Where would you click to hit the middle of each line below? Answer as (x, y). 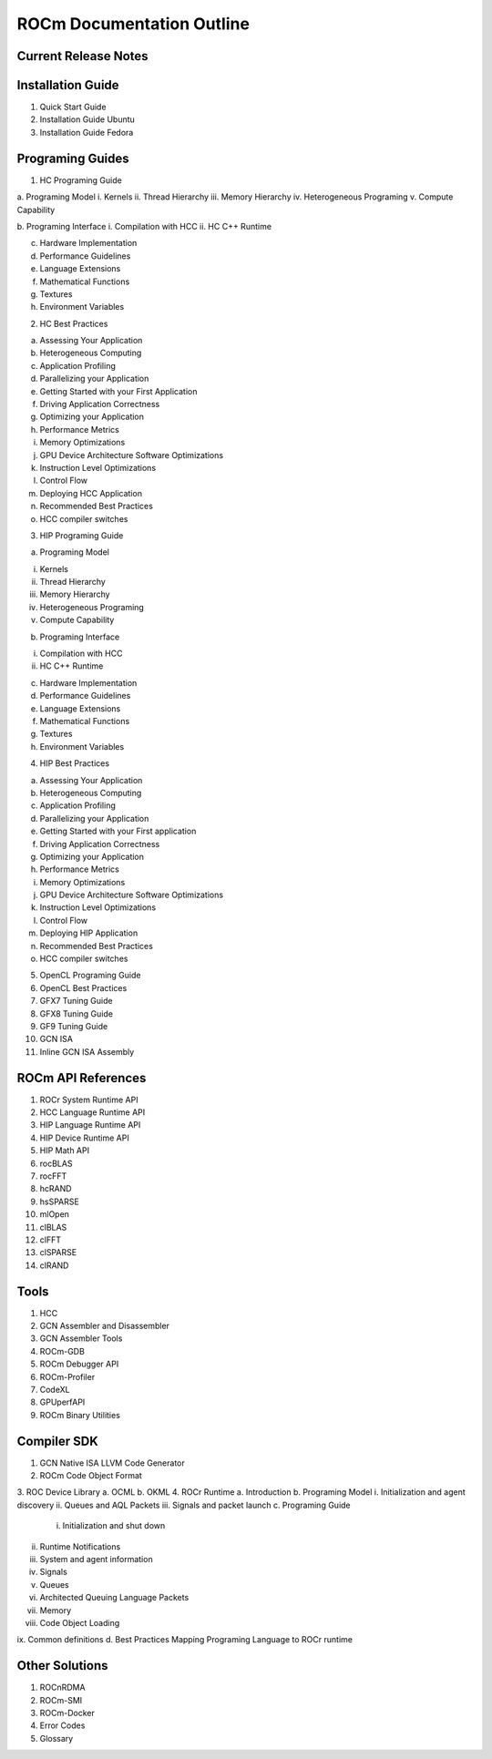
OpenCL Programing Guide (90, 976)
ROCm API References (82, 1078)
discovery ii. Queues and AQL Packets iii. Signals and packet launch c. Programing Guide (184, 1505)
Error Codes (62, 1725)
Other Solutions (62, 1666)
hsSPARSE (59, 1202)
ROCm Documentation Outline (133, 24)
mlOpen (55, 1214)
